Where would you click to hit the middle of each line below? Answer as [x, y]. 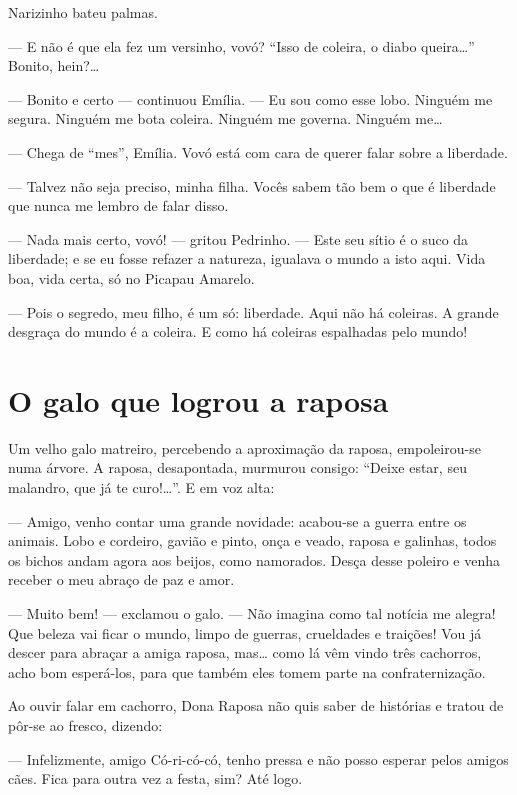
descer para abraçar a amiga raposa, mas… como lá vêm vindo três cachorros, [245, 652]
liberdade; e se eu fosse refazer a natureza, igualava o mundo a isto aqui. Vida [247, 258]
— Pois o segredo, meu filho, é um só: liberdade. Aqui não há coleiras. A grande [253, 311]
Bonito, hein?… [54, 65]
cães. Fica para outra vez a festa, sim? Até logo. [155, 778]
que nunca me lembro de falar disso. [118, 205]
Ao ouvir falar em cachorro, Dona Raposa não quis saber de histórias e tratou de [256, 705]
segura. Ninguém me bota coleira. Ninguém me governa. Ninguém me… [225, 118]
